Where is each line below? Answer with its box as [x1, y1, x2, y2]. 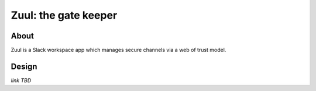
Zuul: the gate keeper [11, 9, 118, 22]
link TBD [11, 76, 32, 84]
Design [11, 61, 37, 71]
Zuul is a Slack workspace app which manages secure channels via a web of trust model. [11, 47, 226, 54]
